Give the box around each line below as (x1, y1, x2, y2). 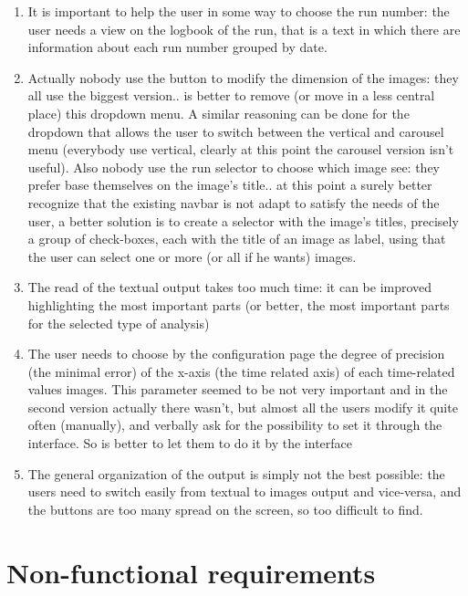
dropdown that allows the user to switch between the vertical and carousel (27, 121, 444, 141)
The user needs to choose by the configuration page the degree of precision (27, 344, 445, 363)
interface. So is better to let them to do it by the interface (27, 434, 353, 453)
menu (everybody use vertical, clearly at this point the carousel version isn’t (27, 140, 454, 159)
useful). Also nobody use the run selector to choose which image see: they (27, 157, 441, 176)
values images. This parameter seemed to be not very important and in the (27, 380, 448, 399)
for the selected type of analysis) (27, 313, 210, 332)
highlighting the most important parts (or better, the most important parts (27, 295, 450, 314)
